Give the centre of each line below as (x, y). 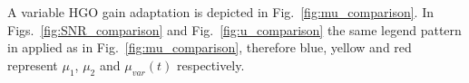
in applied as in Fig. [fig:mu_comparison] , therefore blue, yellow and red (210, 47)
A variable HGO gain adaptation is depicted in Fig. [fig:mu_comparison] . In (220, 12)
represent (33, 65)
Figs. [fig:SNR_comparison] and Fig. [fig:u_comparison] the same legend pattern (234, 29)
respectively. (210, 65)
